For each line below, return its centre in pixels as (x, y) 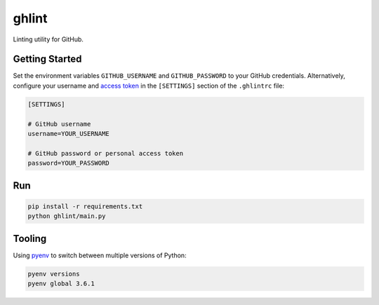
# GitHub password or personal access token (106, 153)
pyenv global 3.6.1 (61, 284)
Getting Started (47, 59)
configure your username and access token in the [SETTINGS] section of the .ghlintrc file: (148, 86)
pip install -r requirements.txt (85, 206)
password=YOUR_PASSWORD (69, 163)
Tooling (30, 238)
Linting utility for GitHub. (48, 39)
